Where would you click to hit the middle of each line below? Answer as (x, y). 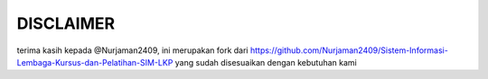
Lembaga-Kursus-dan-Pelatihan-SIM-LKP (95, 62)
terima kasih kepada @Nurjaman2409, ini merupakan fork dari (132, 50)
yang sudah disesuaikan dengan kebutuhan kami (266, 62)
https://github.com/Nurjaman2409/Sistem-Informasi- (349, 50)
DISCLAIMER (66, 23)
